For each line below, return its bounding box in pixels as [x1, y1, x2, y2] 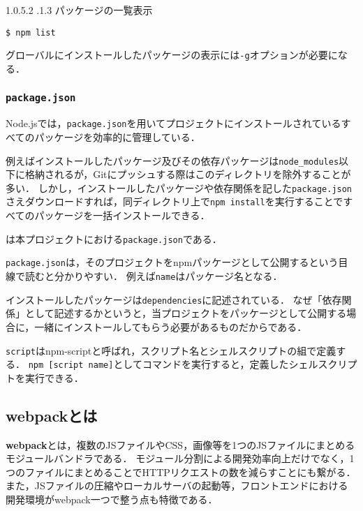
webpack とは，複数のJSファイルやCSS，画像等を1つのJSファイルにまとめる [6, 437, 355, 452]
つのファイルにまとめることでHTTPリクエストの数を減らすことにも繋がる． [6, 464, 356, 479]
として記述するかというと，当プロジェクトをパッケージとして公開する [24, 306, 347, 320]
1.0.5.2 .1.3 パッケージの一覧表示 [6, 3, 153, 17]
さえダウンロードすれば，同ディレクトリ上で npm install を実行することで [6, 194, 343, 209]
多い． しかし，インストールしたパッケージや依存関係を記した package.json [6, 180, 353, 195]
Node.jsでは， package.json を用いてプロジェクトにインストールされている [6, 116, 341, 131]
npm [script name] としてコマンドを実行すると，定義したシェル [28, 357, 318, 371]
